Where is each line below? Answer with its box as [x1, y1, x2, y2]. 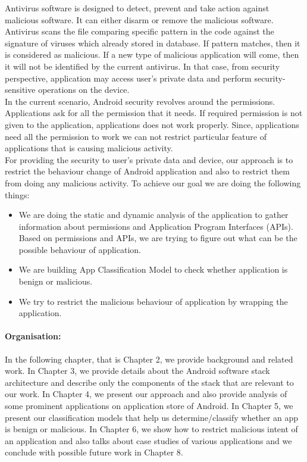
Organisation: [5, 330, 61, 342]
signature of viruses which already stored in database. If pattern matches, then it [5, 36, 300, 49]
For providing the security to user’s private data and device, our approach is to [5, 153, 293, 166]
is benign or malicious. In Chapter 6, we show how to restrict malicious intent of [5, 423, 298, 435]
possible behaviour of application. [18, 243, 141, 255]
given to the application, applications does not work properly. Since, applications [5, 118, 300, 130]
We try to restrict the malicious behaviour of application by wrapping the [18, 295, 288, 307]
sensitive [5, 83, 36, 96]
